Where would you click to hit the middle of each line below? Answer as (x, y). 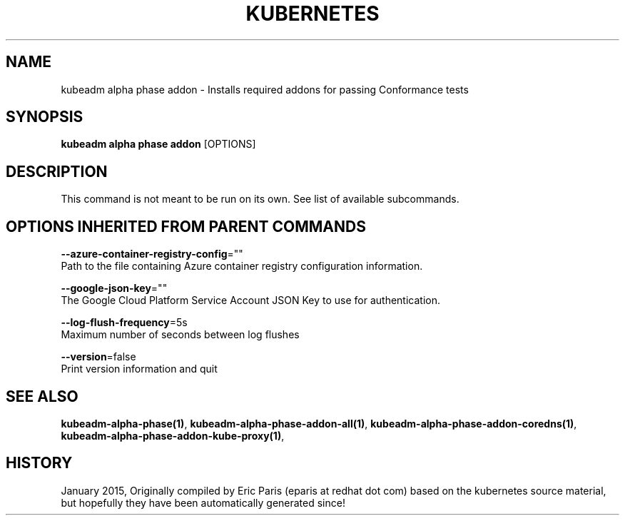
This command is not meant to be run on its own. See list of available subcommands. (260, 199)
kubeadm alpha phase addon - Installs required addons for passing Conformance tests (265, 89)
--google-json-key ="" (114, 288)
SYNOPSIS (45, 117)
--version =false (98, 357)
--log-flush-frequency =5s (124, 323)
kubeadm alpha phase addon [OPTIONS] (158, 144)
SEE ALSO (42, 396)
